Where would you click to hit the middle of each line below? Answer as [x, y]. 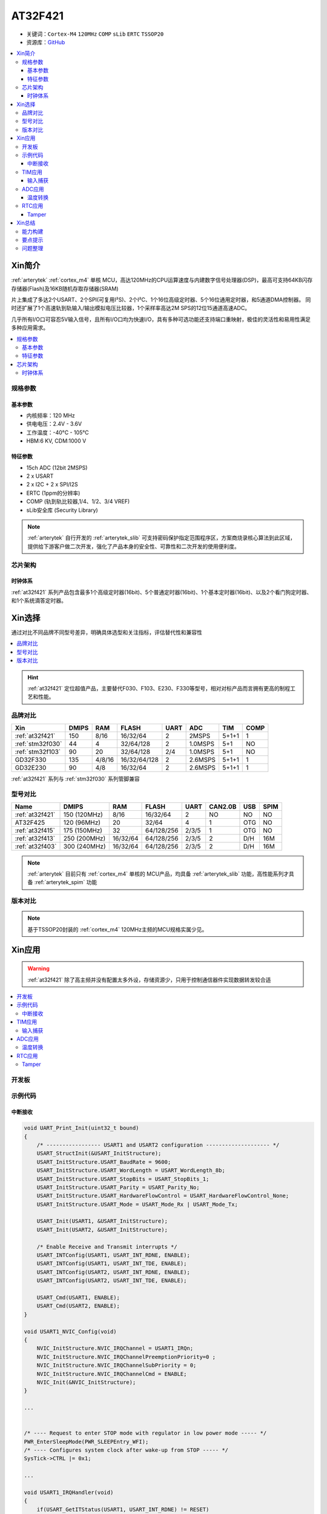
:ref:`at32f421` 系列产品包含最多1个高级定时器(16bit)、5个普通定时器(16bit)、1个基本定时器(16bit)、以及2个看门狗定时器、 [162, 592]
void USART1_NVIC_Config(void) [71, 1331]
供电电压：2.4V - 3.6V [54, 424]
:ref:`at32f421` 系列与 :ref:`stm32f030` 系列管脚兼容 [75, 779]
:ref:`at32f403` [36, 846]
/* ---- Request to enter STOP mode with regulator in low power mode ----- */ [145, 1433]
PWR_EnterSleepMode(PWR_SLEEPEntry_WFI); [86, 1442]
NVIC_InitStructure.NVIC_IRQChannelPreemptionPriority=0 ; [126, 1357]
